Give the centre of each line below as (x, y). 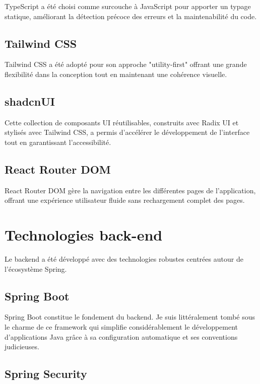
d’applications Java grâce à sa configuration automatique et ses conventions (121, 336)
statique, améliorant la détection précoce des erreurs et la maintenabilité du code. (131, 16)
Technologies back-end (84, 235)
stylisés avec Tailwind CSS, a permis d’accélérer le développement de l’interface (127, 132)
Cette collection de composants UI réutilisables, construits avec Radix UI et (122, 122)
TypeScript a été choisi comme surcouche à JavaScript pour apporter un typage (128, 6)
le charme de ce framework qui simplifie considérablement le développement (121, 327)
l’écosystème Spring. (36, 268)
